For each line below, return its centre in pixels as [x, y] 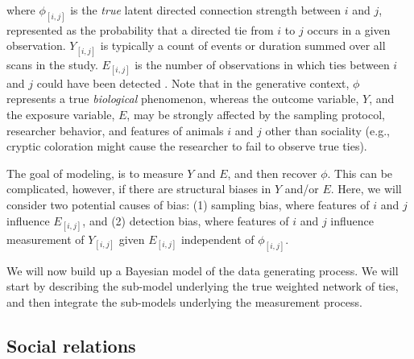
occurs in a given [349, 29]
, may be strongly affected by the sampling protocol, [256, 115]
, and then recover [272, 173]
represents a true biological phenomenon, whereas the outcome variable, [183, 99]
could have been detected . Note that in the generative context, [193, 83]
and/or [302, 189]
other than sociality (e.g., [327, 130]
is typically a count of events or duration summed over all [243, 45]
